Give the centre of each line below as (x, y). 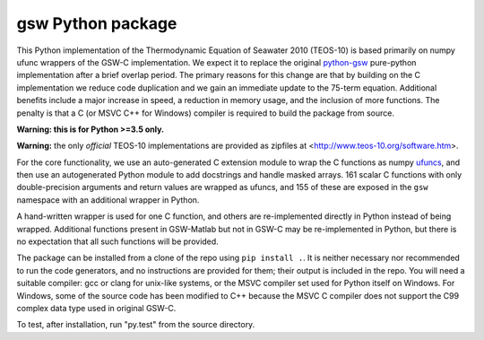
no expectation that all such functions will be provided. (117, 241)
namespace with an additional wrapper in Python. (108, 200)
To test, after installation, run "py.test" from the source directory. (136, 325)
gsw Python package (97, 23)
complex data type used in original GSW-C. (96, 308)
